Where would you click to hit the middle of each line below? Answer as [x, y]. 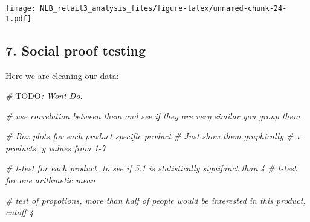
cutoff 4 [20, 212]
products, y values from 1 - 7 [56, 147]
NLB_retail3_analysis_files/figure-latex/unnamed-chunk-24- [163, 8]
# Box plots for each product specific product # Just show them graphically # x [153, 136]
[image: [21, 8]
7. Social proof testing [76, 50]
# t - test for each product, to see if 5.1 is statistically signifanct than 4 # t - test [151, 168]
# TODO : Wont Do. [44, 96]
